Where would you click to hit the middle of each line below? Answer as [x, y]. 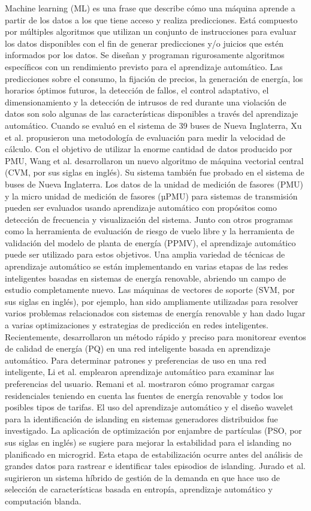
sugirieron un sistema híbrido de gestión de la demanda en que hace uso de [142, 477]
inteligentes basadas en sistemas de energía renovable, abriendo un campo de [146, 278]
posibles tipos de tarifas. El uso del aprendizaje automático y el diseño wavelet [149, 407]
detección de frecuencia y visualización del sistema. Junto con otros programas [149, 219]
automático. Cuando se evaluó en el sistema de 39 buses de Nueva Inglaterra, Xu [153, 125]
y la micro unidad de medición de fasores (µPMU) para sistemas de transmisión [151, 196]
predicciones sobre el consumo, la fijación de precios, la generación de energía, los [154, 78]
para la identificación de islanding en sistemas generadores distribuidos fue [141, 418]
